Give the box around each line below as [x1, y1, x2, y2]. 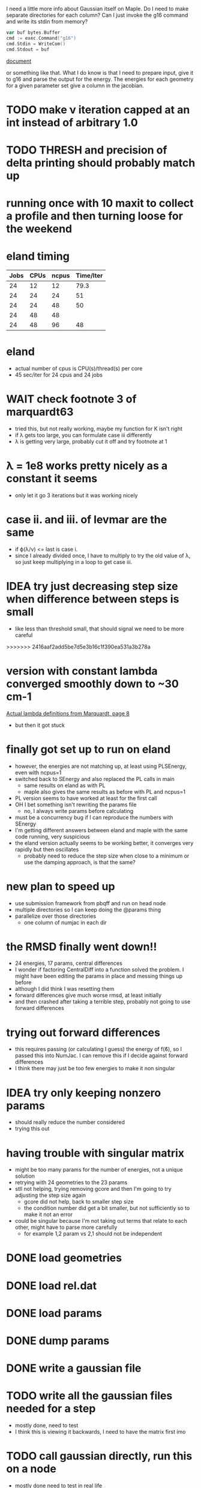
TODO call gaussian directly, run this [6, 1449, 193, 1463]
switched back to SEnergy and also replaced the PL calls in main [14, 775, 175, 782]
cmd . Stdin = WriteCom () [6, 40, 66, 47]
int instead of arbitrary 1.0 [6, 116, 138, 129]
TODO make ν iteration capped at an [6, 102, 190, 116]
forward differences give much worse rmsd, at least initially [14, 991, 162, 999]
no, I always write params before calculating [23, 807, 134, 814]
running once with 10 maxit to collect [6, 196, 194, 210]
